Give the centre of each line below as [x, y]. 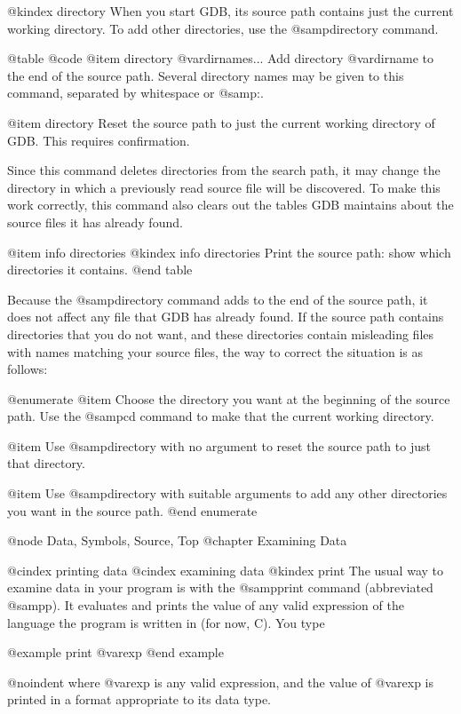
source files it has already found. [95, 222]
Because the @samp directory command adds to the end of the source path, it [218, 299]
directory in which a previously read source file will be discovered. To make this [224, 187]
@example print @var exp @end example [115, 652]
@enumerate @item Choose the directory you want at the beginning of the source [229, 398]
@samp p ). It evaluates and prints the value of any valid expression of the [206, 605]
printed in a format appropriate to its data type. [139, 699]
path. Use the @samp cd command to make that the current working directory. [221, 416]
